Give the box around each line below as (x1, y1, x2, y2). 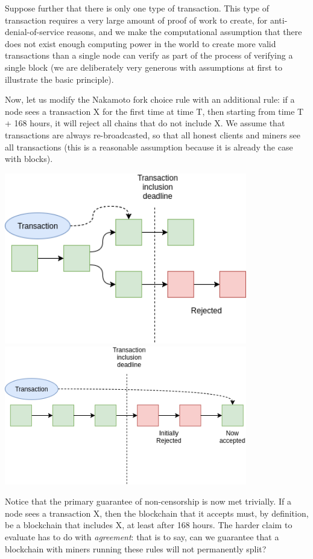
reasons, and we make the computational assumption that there (66, 25, 302, 38)
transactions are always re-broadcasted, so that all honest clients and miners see (5, 128, 301, 141)
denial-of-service (5, 25, 65, 38)
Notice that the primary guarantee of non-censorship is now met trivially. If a (5, 495, 291, 508)
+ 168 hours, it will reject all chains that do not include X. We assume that (5, 117, 285, 129)
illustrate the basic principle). (5, 73, 114, 85)
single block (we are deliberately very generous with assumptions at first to (5, 60, 282, 73)
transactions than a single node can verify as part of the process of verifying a (5, 49, 293, 62)
